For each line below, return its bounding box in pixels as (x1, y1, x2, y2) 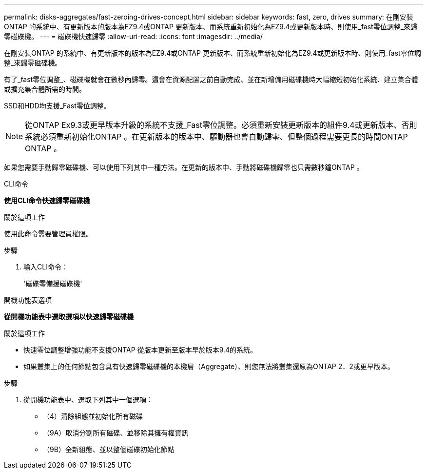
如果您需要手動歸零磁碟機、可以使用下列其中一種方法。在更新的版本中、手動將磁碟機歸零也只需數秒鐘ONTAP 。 (4, 163, 364, 171)
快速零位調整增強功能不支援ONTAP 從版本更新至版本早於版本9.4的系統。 (23, 346, 257, 354)
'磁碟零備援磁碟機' (23, 279, 82, 288)
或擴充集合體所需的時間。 (4, 85, 86, 93)
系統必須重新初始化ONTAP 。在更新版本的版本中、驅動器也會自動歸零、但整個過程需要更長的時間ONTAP (25, 132, 408, 142)
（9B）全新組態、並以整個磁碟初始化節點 (43, 445, 175, 453)
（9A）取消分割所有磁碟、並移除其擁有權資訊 (43, 429, 189, 437)
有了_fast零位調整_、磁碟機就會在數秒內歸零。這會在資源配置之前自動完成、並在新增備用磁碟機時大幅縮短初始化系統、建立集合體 (4, 75, 418, 83)
